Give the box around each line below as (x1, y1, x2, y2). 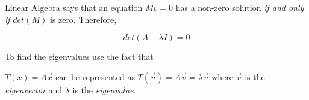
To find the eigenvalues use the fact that (5, 50, 154, 63)
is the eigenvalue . (72, 83, 136, 96)
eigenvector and (5, 83, 63, 96)
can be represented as (55, 70, 135, 83)
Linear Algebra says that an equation (5, 1, 143, 13)
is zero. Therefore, (49, 13, 117, 25)
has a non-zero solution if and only (175, 1, 304, 13)
